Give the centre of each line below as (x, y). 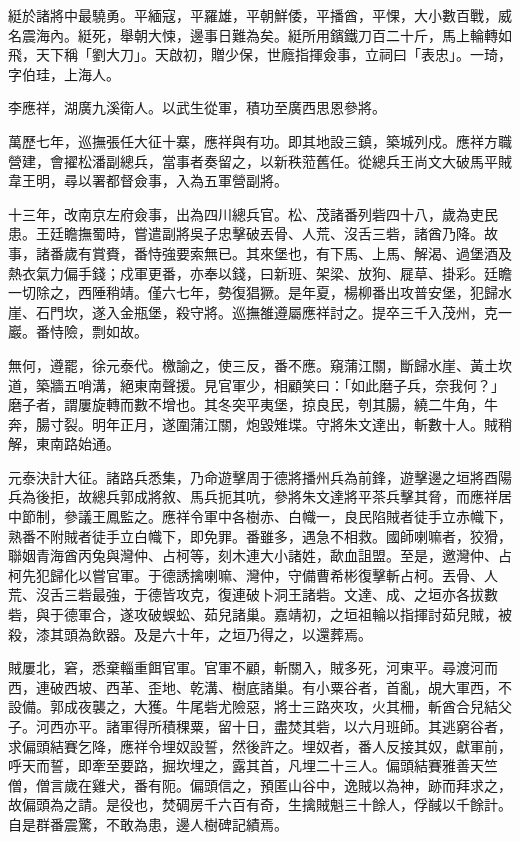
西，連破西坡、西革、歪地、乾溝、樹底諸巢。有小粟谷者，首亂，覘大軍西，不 (260, 686)
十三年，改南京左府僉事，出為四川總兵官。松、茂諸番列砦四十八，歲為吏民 (253, 213)
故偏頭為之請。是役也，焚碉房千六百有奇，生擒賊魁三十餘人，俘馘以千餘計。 (260, 804)
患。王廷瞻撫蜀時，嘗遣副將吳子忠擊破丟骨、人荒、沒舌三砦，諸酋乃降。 (246, 233)
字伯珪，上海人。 (64, 73)
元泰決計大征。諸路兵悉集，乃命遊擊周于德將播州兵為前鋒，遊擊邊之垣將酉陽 (260, 476)
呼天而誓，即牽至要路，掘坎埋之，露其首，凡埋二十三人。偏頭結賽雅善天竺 (253, 765)
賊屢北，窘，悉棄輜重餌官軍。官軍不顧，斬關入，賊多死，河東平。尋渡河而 (253, 667)
